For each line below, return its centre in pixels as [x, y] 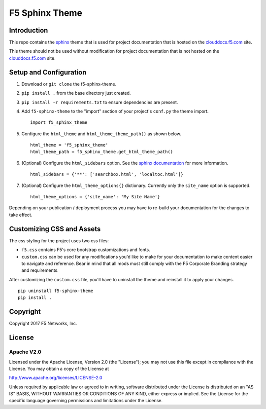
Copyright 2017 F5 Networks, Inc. [43, 324]
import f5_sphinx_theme [59, 123]
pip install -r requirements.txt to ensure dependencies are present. [100, 102]
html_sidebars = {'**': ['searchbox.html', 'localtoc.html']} [107, 174]
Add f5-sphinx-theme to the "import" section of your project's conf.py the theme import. [115, 111]
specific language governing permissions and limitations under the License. [86, 401]
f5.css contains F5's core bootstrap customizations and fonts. [86, 250]
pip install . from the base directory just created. [76, 93]
